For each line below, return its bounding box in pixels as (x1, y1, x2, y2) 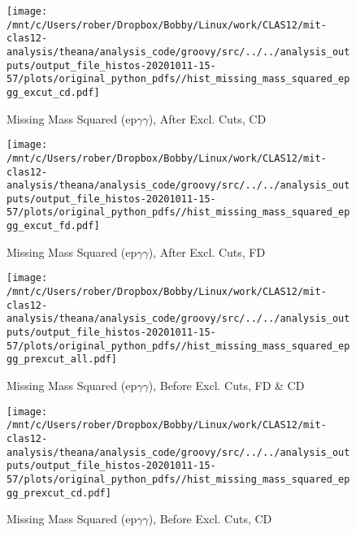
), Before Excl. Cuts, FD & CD (148, 376, 305, 393)
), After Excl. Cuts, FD (148, 243, 266, 260)
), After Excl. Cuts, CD (148, 110, 267, 127)
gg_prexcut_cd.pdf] (7, 487, 111, 499)
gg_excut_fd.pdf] (7, 220, 100, 232)
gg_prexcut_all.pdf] (7, 353, 118, 366)
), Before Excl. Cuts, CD (148, 510, 272, 527)
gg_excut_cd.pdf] (7, 86, 100, 98)
